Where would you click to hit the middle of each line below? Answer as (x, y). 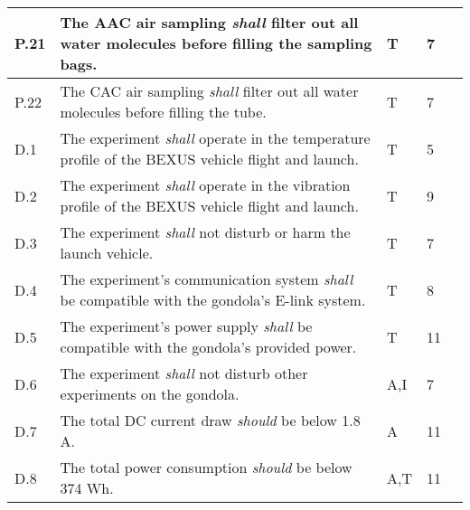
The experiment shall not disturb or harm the (205, 232)
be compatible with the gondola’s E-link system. (213, 300)
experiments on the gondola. (150, 394)
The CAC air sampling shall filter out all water (209, 91)
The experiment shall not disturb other (184, 373)
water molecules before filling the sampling (216, 43)
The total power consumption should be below (206, 467)
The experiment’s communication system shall (207, 279)
